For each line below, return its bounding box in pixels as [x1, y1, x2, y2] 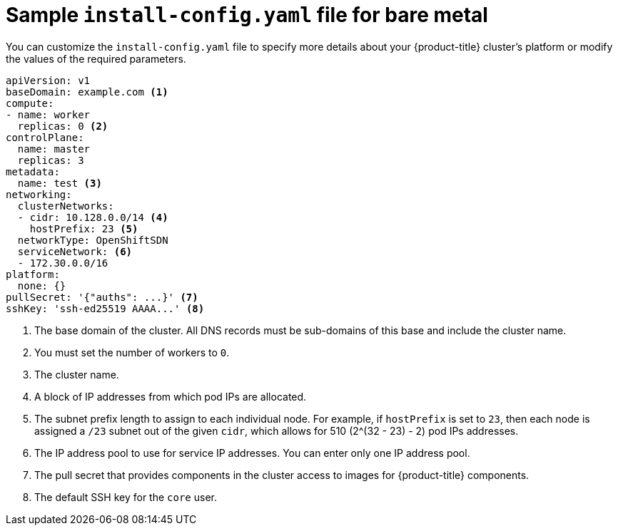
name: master [17, 143, 91, 155]
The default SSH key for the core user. [34, 490, 217, 503]
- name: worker [6, 108, 91, 120]
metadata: [6, 165, 60, 177]
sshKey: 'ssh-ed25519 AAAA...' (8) [6, 302, 205, 314]
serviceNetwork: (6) [17, 245, 133, 257]
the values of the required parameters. [6, 52, 186, 65]
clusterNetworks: [17, 200, 114, 212]
